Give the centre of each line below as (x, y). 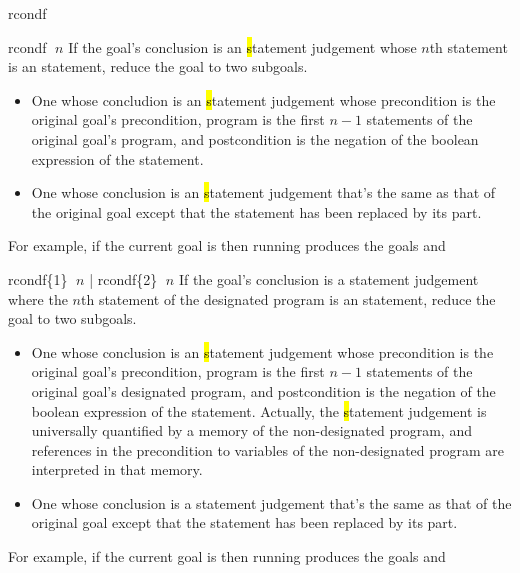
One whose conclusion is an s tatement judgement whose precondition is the (262, 351)
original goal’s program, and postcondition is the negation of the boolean (255, 138)
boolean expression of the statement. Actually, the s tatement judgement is (259, 410)
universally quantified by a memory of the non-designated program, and (251, 430)
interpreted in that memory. (117, 469)
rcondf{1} (38, 278)
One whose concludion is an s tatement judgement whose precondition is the (263, 99)
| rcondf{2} (123, 278)
